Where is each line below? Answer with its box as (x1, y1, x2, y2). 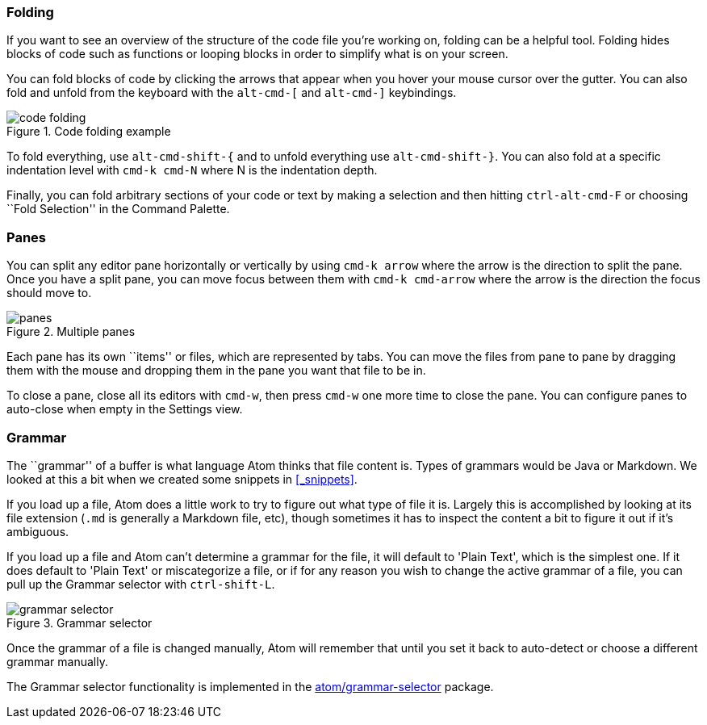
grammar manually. (6, 654, 108, 668)
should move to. (6, 286, 92, 300)
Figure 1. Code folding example (6, 124, 171, 139)
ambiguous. (6, 524, 69, 539)
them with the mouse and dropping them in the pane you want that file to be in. (6, 363, 426, 378)
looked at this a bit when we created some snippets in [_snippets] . (6, 471, 358, 486)
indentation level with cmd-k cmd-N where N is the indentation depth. (6, 163, 378, 178)
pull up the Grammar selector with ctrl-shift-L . (6, 576, 275, 591)
